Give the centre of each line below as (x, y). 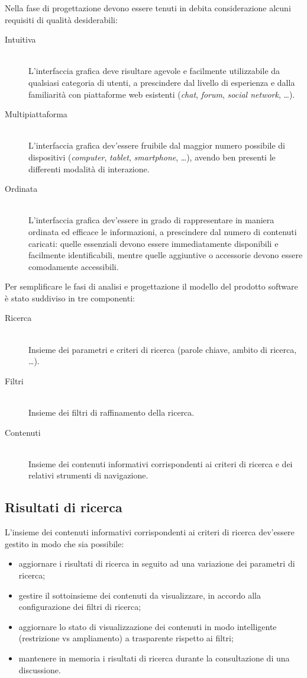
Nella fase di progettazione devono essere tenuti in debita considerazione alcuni (148, 8)
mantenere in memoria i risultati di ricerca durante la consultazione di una (154, 658)
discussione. (40, 669)
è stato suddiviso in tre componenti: (70, 298)
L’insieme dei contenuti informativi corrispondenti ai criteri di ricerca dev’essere (150, 532)
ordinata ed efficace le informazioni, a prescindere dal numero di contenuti (163, 231)
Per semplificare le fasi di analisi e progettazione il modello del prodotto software (151, 286)
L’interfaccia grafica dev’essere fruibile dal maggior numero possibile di (157, 145)
